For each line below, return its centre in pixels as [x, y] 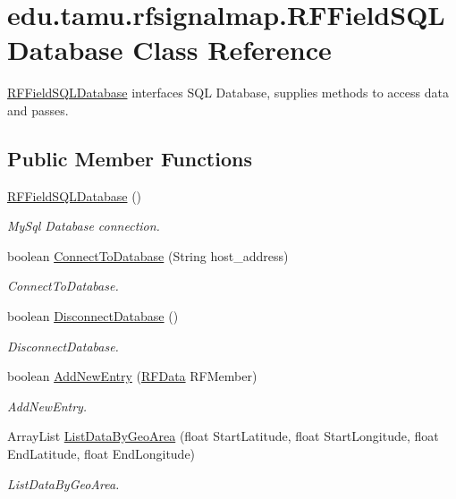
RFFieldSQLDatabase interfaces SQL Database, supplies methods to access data [228, 93]
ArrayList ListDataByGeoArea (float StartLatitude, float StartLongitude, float [223, 436]
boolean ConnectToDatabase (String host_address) [148, 255]
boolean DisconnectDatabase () [93, 316]
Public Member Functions [130, 158]
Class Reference [232, 50]
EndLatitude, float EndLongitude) [101, 454]
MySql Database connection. [84, 226]
